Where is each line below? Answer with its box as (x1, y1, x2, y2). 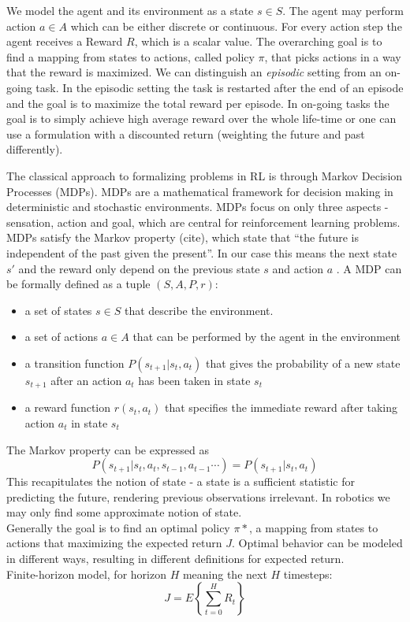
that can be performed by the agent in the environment (132, 328, 401, 345)
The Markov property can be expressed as (6, 441, 210, 457)
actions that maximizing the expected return (6, 535, 222, 551)
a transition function (24, 354, 125, 371)
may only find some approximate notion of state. (6, 504, 242, 520)
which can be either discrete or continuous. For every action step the (70, 17, 402, 34)
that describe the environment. (124, 302, 274, 318)
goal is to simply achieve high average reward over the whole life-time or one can (6, 110, 397, 127)
